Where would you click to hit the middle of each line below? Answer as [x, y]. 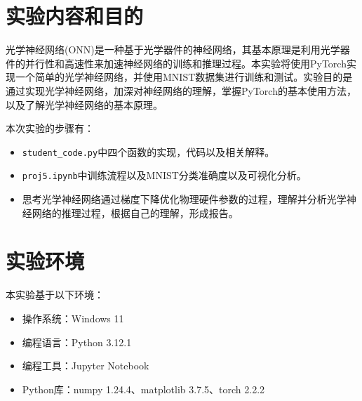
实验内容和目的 [75, 16]
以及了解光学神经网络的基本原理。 [84, 104]
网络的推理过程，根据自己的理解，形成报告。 [135, 212]
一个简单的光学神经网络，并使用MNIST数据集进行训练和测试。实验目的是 [184, 77]
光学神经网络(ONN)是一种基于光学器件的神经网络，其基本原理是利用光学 [173, 50]
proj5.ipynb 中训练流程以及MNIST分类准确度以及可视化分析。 [164, 175]
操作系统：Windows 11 [73, 318]
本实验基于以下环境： [55, 295]
